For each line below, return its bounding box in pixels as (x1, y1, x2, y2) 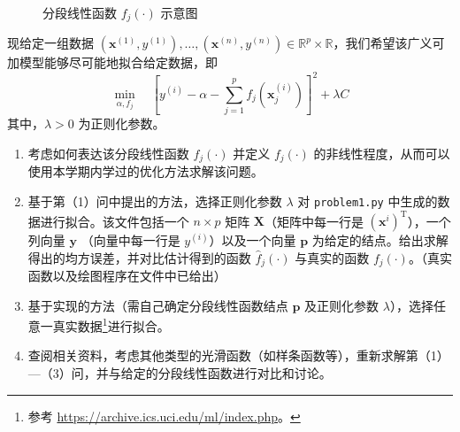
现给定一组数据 (7, 34, 94, 52)
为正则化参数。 (78, 114, 165, 133)
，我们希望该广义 (333, 34, 433, 52)
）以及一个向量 (209, 231, 296, 249)
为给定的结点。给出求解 (311, 231, 448, 249)
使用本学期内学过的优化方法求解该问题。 (27, 162, 264, 181)
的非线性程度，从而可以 (313, 143, 450, 162)
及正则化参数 (304, 296, 379, 314)
